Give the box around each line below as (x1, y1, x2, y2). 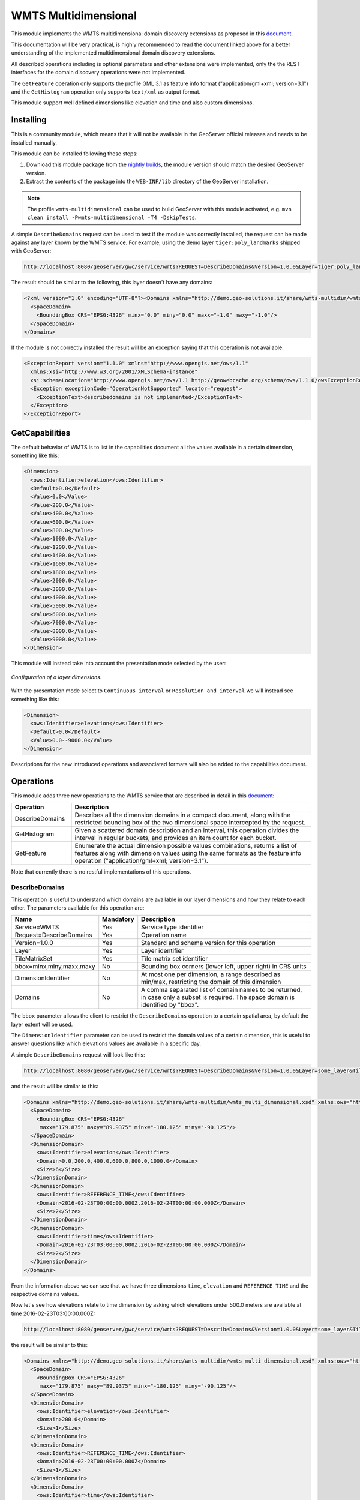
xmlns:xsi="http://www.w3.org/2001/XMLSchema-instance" (30, 368, 198, 375)
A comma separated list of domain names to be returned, (141, 986, 302, 994)
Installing (11, 115, 47, 125)
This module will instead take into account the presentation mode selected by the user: (11, 660, 226, 667)
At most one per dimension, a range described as (141, 970, 281, 979)
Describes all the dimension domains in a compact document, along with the (74, 811, 291, 819)
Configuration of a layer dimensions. (11, 673, 102, 680)
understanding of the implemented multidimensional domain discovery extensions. (11, 49, 215, 56)
